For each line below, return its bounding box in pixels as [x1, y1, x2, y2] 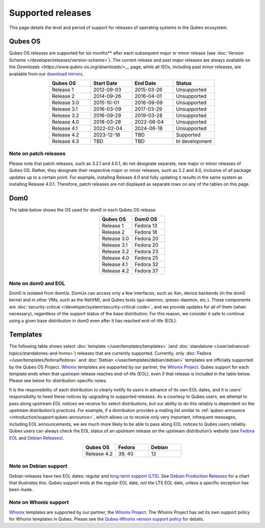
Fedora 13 [134, 222, 158, 229]
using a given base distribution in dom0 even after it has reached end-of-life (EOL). [9, 317, 178, 324]
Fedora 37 [134, 268, 159, 275]
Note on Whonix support [9, 499, 69, 506]
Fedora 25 [134, 254, 159, 261]
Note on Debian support [9, 463, 67, 470]
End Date [134, 80, 157, 87]
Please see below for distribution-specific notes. [9, 378, 107, 384]
